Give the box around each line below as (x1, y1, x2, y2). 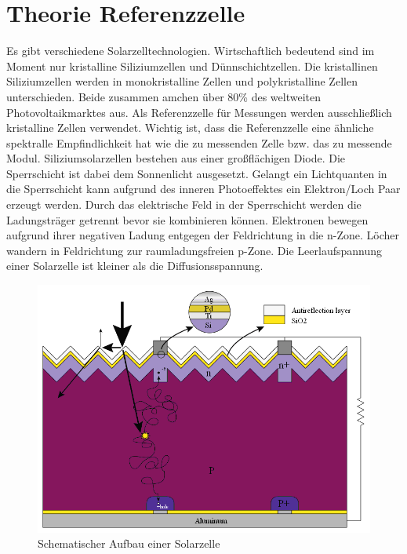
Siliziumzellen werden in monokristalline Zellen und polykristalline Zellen (6, 73, 358, 89)
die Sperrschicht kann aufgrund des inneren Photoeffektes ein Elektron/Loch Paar (6, 180, 401, 197)
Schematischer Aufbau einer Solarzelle (38, 535, 220, 552)
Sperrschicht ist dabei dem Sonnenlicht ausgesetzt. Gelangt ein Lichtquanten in (6, 165, 387, 181)
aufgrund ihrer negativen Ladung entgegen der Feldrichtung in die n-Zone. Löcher (6, 227, 399, 243)
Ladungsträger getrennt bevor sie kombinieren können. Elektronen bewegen (6, 211, 369, 228)
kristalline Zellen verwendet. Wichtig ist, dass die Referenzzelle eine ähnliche (6, 119, 374, 136)
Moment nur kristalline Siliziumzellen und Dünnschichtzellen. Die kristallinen (6, 57, 378, 74)
